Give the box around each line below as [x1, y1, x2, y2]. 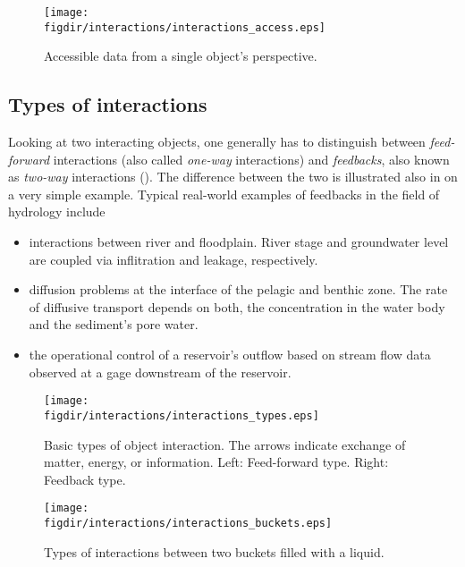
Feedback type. [44, 470, 126, 488]
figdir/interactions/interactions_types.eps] [44, 409, 319, 422]
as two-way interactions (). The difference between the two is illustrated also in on [8, 167, 458, 186]
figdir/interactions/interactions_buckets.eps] [44, 516, 333, 529]
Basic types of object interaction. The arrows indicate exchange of [44, 435, 406, 453]
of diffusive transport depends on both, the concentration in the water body [29, 297, 445, 316]
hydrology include [8, 202, 106, 221]
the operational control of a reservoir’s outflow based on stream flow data [29, 345, 431, 364]
